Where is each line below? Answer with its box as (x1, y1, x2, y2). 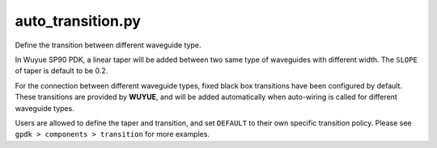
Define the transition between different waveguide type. (15, 40, 202, 50)
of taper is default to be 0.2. (15, 66, 108, 76)
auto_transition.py (15, 12, 142, 30)
